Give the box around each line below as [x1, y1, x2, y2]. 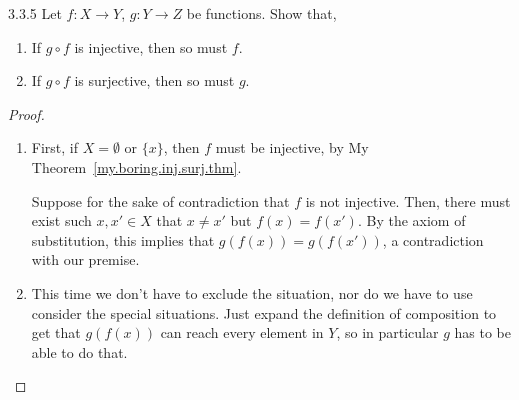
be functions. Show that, [186, 3, 337, 23]
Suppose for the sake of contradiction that [31, 190, 290, 211]
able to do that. [31, 341, 128, 362]
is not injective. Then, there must [305, 190, 511, 211]
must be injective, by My [215, 137, 369, 158]
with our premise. [31, 249, 140, 270]
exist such [31, 210, 92, 231]
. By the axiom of [357, 210, 466, 231]
